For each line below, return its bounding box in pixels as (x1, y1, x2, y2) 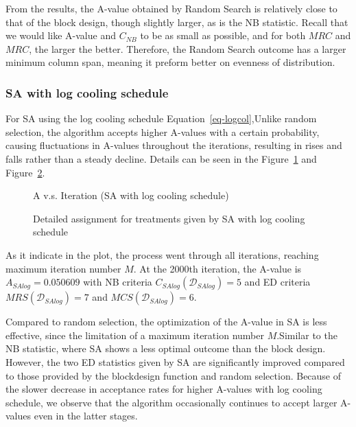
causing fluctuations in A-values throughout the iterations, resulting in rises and (5, 138, 342, 152)
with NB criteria (83, 275, 152, 289)
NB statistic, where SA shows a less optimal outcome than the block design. (5, 341, 326, 356)
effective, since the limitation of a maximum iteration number (5, 327, 264, 342)
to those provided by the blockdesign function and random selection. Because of (5, 368, 342, 382)
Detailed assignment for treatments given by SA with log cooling (33, 211, 305, 225)
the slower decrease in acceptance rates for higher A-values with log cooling (5, 382, 322, 396)
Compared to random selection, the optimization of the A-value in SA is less (5, 314, 327, 329)
